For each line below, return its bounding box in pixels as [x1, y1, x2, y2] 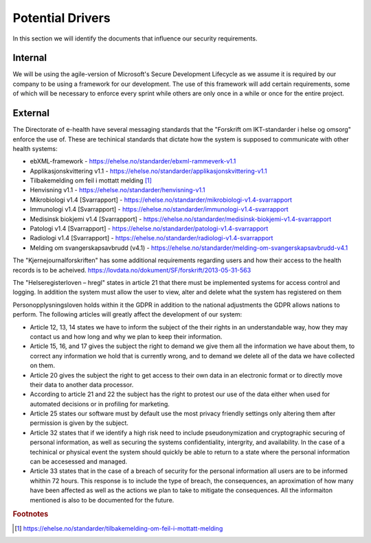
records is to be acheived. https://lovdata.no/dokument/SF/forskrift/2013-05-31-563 [12, 266, 251, 274]
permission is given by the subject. [30, 419, 128, 427]
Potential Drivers [12, 10, 111, 25]
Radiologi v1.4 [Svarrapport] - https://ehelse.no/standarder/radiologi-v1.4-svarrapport [30, 234, 273, 242]
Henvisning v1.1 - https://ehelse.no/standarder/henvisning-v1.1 [30, 186, 205, 194]
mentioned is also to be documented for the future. [30, 496, 175, 504]
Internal [12, 52, 47, 64]
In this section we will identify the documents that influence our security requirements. [12, 34, 258, 43]
